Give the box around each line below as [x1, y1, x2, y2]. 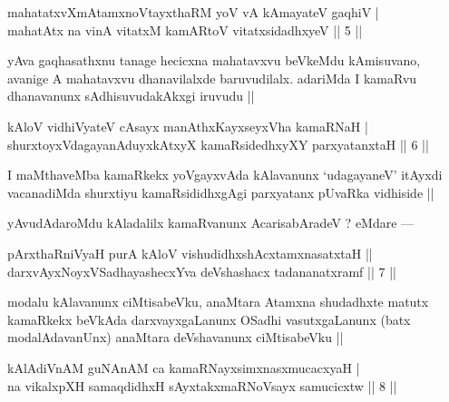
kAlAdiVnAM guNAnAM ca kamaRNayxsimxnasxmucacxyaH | [7, 358, 360, 377]
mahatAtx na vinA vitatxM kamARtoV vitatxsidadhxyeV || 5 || [7, 20, 363, 39]
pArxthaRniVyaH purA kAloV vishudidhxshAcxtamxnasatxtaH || [7, 243, 373, 262]
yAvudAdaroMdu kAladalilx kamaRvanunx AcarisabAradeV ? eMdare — [7, 213, 415, 232]
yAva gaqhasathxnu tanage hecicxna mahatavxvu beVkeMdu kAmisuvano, [7, 51, 421, 70]
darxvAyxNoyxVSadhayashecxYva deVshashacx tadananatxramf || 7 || [7, 261, 396, 280]
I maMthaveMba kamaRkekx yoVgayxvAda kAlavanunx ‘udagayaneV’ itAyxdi [7, 165, 443, 184]
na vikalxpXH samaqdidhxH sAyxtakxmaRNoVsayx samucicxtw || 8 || [7, 376, 397, 395]
